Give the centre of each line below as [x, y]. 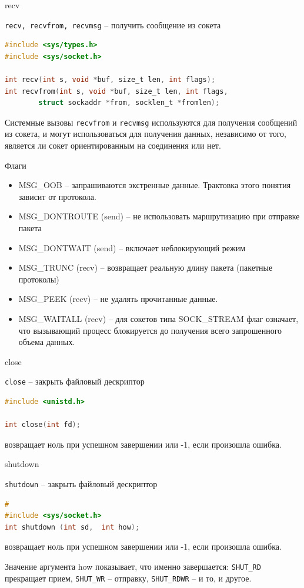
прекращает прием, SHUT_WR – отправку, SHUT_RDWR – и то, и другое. [128, 578]
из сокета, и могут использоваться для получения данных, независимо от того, [146, 134]
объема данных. [47, 342]
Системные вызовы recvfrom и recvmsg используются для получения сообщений [151, 122]
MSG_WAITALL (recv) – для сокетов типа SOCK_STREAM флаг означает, [158, 318]
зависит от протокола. [57, 196]
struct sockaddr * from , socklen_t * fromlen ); [129, 103]
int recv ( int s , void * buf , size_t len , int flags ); [110, 80]
